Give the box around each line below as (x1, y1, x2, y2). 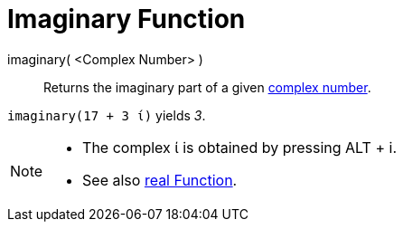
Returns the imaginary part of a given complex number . (43, 79, 371, 95)
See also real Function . (82, 170, 238, 189)
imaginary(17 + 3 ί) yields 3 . (7, 107, 206, 123)
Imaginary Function (7, 4, 246, 34)
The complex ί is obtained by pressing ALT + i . (82, 138, 398, 157)
